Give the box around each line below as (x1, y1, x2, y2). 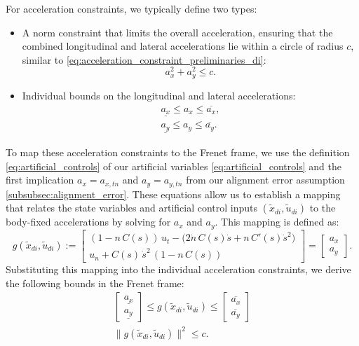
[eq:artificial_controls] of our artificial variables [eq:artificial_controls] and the (6, 158, 341, 173)
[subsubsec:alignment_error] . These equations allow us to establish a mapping (6, 186, 341, 201)
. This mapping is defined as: (215, 214, 339, 229)
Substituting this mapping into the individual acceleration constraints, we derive (6, 262, 351, 277)
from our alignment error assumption (186, 172, 345, 187)
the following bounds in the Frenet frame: (6, 275, 184, 290)
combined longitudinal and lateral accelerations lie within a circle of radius (22, 39, 344, 53)
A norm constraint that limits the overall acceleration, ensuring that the (22, 25, 333, 39)
